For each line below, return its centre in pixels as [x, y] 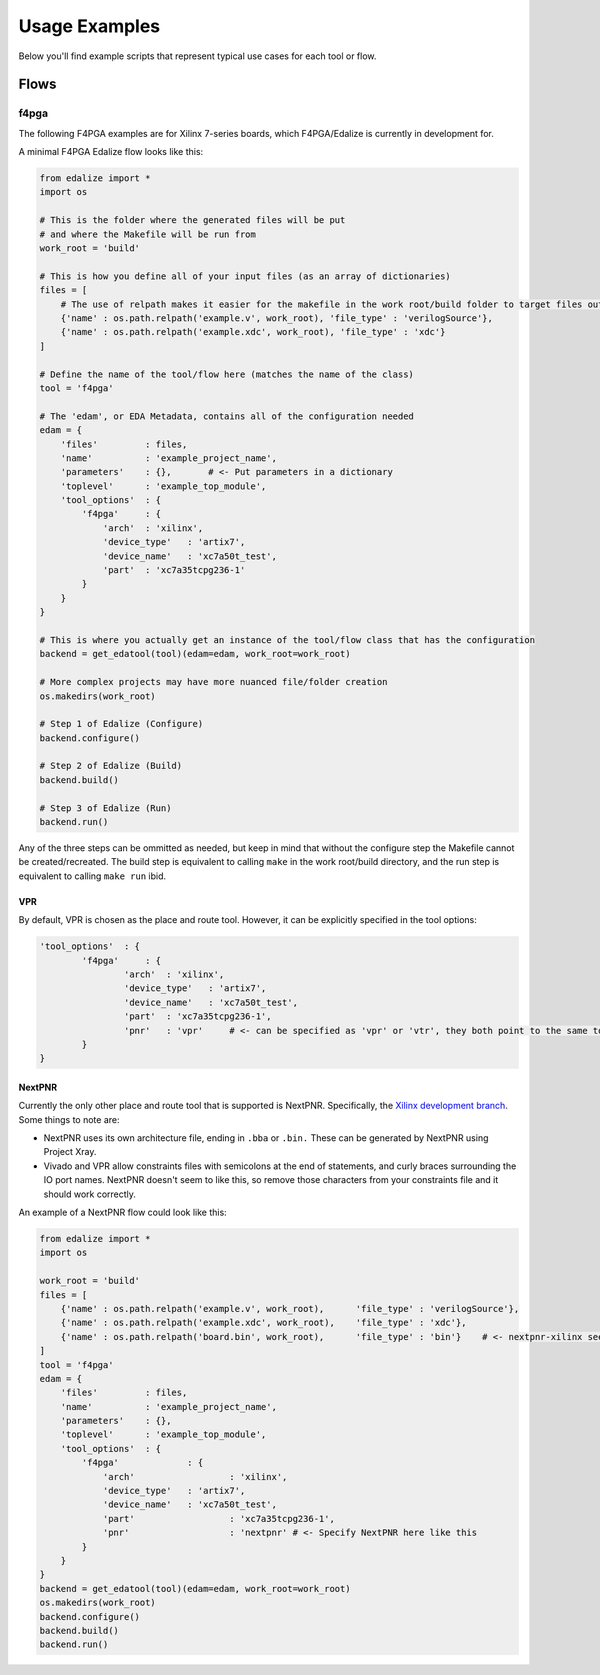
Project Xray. [70, 1152]
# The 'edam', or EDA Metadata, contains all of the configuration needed [227, 416]
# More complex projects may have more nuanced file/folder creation [213, 682]
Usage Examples [89, 26]
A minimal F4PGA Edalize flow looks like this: [111, 152]
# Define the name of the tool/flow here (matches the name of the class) [227, 374]
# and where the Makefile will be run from [148, 234]
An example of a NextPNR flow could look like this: [122, 1212]
